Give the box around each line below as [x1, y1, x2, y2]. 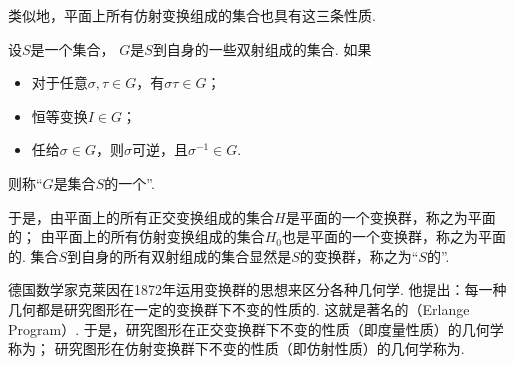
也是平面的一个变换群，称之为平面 [282, 226, 506, 247]
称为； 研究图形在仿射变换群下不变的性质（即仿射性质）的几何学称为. [8, 338, 465, 359]
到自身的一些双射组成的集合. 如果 [152, 38, 372, 59]
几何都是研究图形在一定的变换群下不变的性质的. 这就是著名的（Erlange [8, 298, 470, 319]
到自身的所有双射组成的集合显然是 [67, 245, 292, 266]
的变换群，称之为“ [299, 245, 419, 266]
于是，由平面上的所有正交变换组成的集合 [8, 206, 274, 227]
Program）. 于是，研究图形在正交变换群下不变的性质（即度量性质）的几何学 [8, 318, 504, 339]
